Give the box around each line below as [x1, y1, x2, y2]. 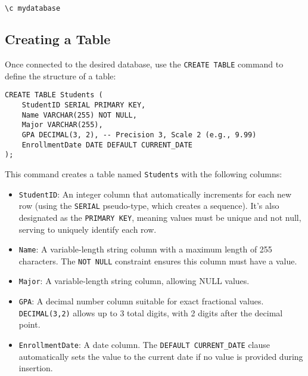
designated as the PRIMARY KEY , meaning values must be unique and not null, [18, 211, 301, 223]
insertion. [18, 362, 53, 374]
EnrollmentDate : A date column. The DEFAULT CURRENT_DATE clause [18, 338, 270, 351]
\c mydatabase [5, 4, 61, 13]
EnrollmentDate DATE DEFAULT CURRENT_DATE [21, 140, 192, 149]
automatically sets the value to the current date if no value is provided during [18, 350, 303, 362]
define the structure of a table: [5, 69, 116, 82]
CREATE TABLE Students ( [5, 91, 103, 100]
